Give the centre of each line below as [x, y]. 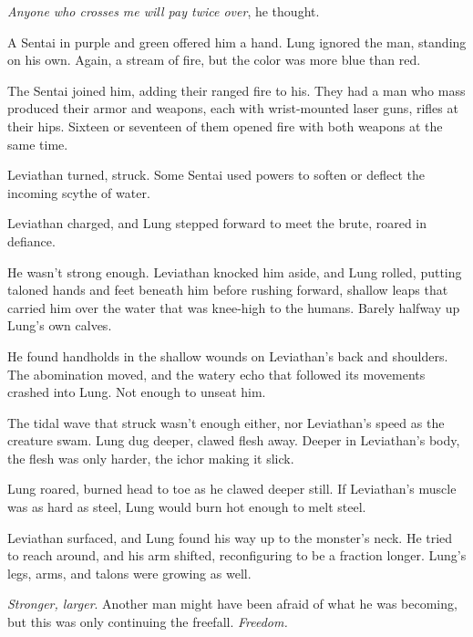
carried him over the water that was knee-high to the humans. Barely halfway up [234, 307]
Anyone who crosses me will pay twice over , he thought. [164, 11]
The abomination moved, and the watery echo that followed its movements [216, 374]
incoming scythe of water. [79, 192]
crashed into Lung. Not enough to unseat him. [137, 392]
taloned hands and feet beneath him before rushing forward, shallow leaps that [228, 290]
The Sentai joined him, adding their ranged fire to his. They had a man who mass [236, 90]
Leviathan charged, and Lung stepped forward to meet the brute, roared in [217, 223]
